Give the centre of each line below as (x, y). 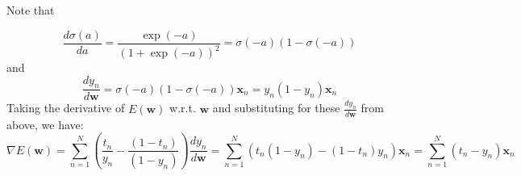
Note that (31, 10)
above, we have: (45, 124)
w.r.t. (183, 108)
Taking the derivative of (66, 108)
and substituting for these (276, 108)
